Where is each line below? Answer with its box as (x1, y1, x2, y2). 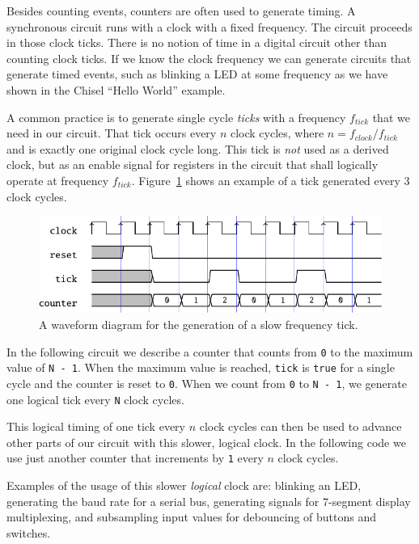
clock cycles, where (230, 124, 324, 141)
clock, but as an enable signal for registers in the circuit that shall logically (6, 156, 379, 173)
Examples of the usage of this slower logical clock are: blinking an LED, (6, 477, 362, 494)
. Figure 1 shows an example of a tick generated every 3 (131, 171, 410, 188)
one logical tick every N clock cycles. (6, 390, 184, 407)
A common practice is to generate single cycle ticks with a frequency (6, 108, 346, 125)
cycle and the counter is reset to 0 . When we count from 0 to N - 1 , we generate (6, 374, 407, 391)
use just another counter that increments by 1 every (6, 449, 264, 466)
